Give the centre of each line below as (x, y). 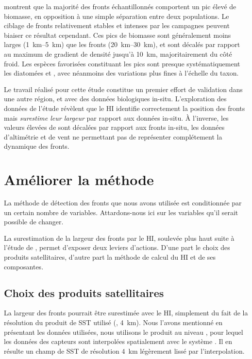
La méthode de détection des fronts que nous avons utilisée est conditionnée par (123, 203)
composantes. (24, 266)
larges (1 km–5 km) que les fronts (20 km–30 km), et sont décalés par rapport (122, 44)
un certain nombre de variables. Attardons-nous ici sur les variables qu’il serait (121, 212)
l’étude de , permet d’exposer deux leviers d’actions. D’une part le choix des (117, 247)
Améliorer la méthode (79, 179)
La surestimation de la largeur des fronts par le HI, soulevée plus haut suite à (119, 238)
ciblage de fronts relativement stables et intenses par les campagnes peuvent (117, 25)
